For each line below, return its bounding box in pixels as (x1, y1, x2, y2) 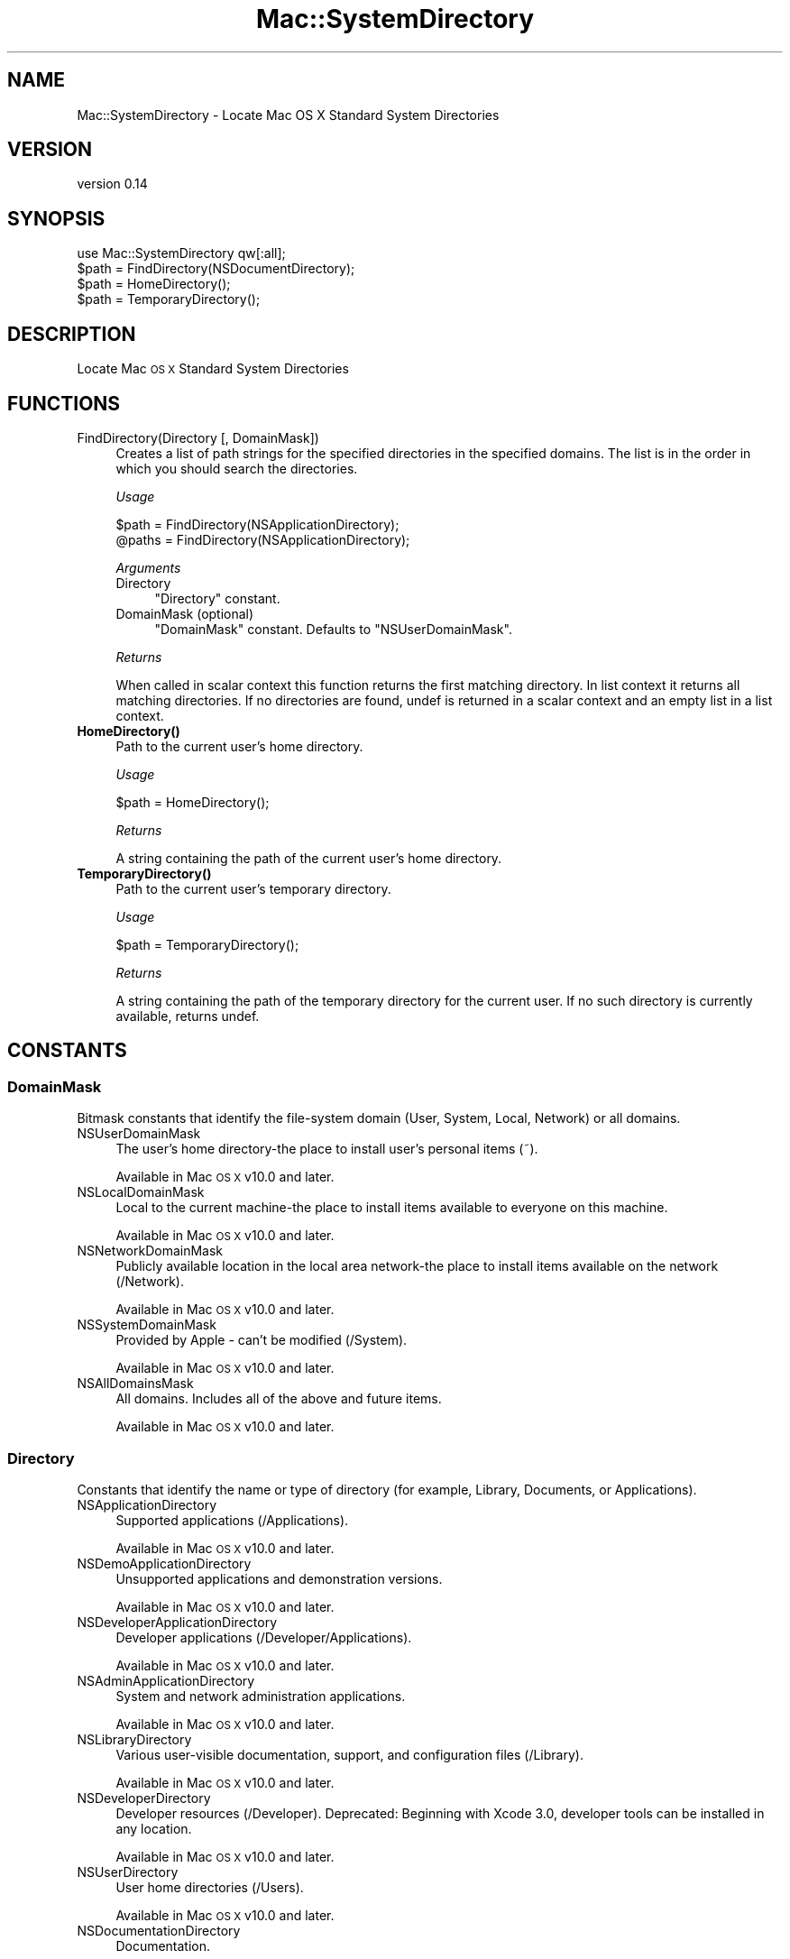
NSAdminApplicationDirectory (77, 1672, 255, 1688)
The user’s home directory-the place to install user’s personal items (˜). (115, 1141, 538, 1157)
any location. (115, 1820, 192, 1836)
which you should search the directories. (115, 460, 358, 476)
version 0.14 (77, 176, 148, 192)
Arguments (115, 559, 181, 575)
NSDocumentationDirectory (77, 1922, 241, 1938)
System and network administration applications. (115, 1688, 406, 1704)
